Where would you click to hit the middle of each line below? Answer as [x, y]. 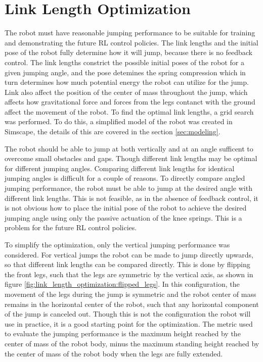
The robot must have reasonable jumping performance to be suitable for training [130, 33]
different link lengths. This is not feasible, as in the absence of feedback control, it [131, 198]
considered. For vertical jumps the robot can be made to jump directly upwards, [129, 254]
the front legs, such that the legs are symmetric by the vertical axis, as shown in [129, 274]
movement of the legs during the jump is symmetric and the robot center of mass [130, 294]
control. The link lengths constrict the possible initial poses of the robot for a [124, 62]
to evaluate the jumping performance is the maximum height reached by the [123, 333]
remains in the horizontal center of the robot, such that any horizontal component [132, 304]
